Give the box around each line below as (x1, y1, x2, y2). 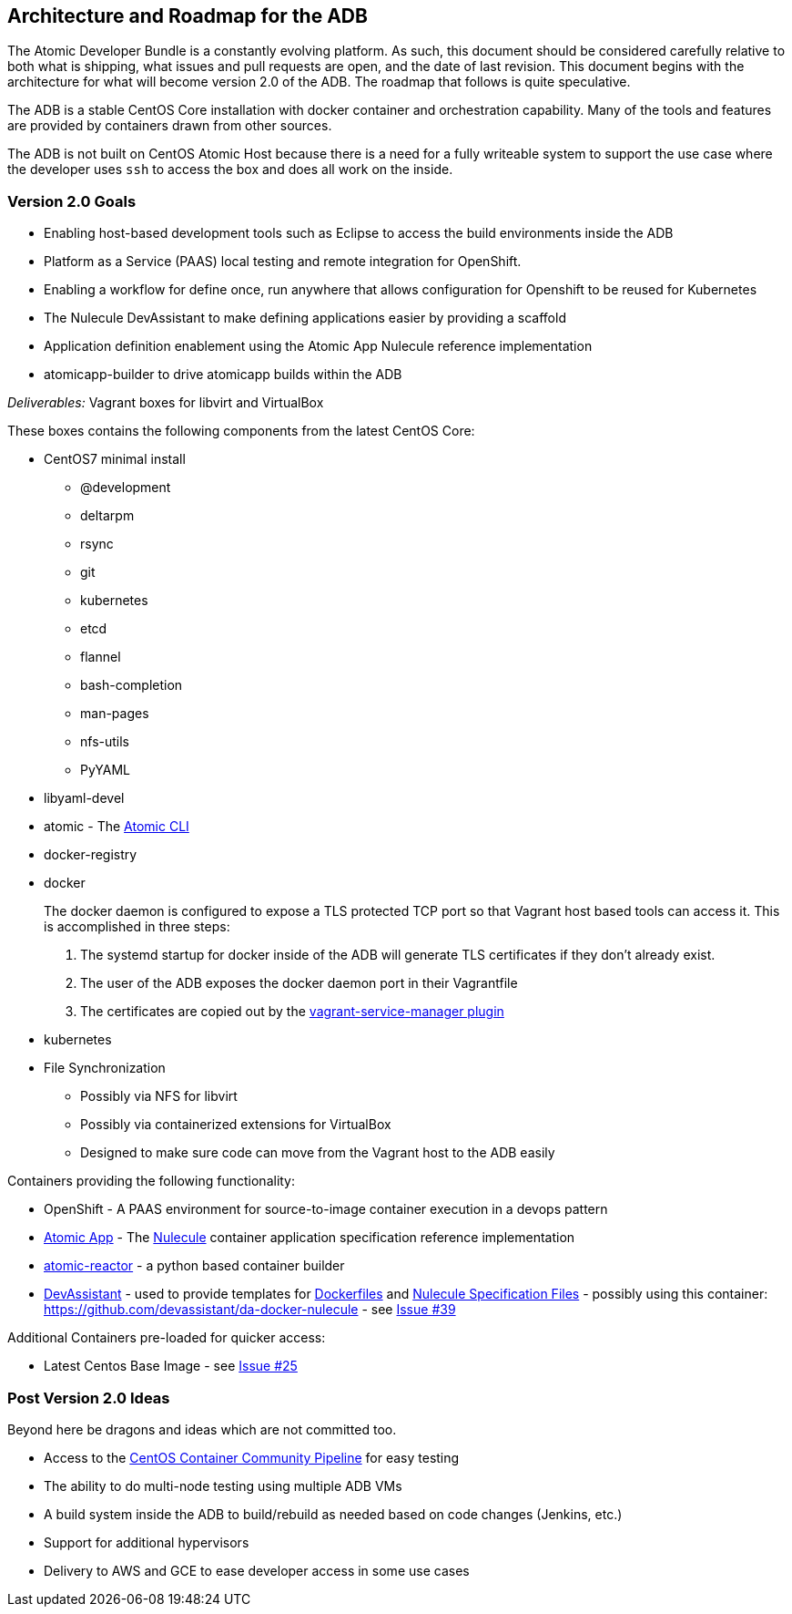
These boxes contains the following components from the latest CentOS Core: (7, 423, 475, 439)
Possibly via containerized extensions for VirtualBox (80, 1116, 391, 1133)
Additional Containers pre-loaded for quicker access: (7, 1330, 326, 1346)
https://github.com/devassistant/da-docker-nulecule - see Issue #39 (44, 1301, 456, 1318)
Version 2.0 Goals (7, 191, 137, 211)
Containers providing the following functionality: (7, 1173, 296, 1189)
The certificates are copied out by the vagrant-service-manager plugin (80, 1003, 504, 1020)
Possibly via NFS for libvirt (80, 1088, 238, 1105)
